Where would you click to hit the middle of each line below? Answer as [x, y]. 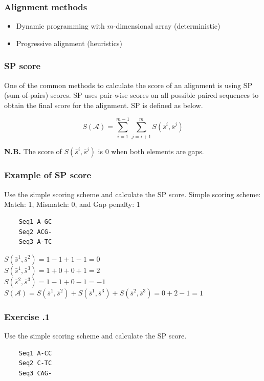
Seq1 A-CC [35, 353]
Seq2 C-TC [35, 363]
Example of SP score [48, 175]
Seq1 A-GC [35, 221]
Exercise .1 [27, 316]
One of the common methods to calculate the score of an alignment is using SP [128, 85]
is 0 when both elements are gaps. [151, 151]
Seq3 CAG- [35, 373]
